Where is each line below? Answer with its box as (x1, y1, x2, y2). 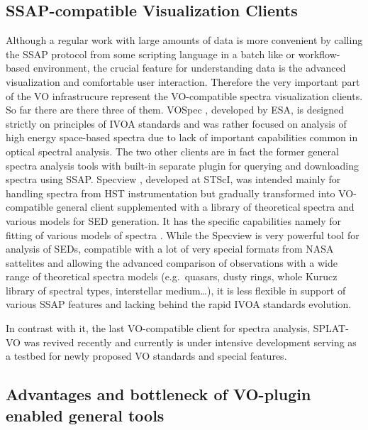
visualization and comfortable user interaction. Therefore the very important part (6, 74, 360, 89)
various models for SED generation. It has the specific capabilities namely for (6, 213, 342, 228)
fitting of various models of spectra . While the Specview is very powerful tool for (6, 227, 359, 242)
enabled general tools (6, 404, 165, 426)
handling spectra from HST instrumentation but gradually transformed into (6, 185, 335, 200)
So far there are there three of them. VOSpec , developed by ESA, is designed (6, 102, 344, 117)
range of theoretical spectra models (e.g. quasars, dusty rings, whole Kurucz (6, 269, 338, 284)
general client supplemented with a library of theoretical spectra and (56, 199, 355, 214)
